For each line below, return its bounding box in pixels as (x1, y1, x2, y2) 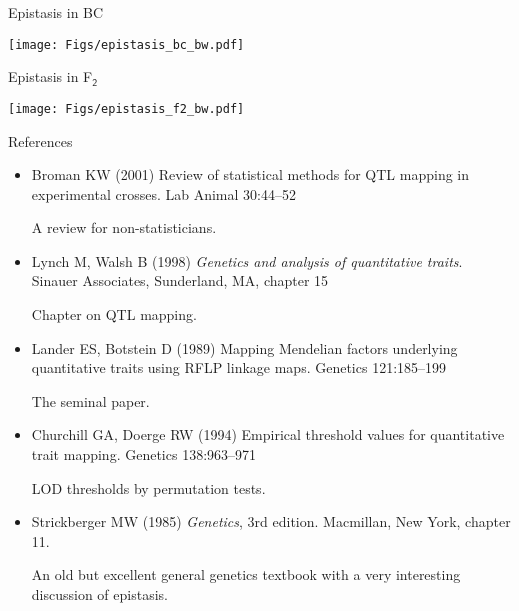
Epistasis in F (8, 66, 93, 87)
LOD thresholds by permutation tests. (31, 477, 266, 498)
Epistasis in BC (8, 2, 104, 22)
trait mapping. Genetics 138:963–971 (31, 444, 257, 465)
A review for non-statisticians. (31, 217, 217, 238)
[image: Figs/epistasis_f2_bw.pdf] (8, 101, 245, 116)
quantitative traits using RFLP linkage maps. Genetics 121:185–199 (31, 357, 447, 378)
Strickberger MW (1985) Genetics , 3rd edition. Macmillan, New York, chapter (31, 511, 511, 532)
